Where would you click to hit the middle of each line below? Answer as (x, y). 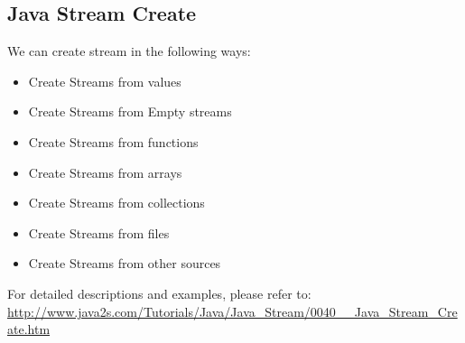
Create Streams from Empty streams (130, 111)
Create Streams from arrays (105, 172)
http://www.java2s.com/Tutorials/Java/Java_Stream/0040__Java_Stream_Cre (232, 311)
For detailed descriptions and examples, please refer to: (159, 293)
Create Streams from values (105, 81)
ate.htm (29, 329)
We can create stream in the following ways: (129, 51)
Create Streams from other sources (125, 263)
